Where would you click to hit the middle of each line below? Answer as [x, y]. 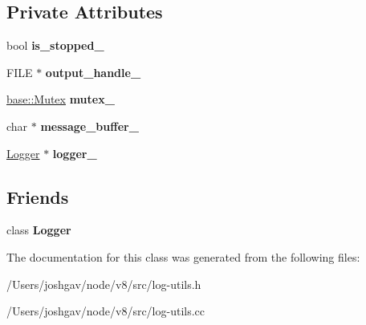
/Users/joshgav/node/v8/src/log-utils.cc [106, 311]
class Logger [39, 230]
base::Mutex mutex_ [61, 99]
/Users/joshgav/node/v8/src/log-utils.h [104, 284]
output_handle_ [93, 72]
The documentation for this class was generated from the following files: [183, 256]
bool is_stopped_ [55, 45]
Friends [38, 196]
